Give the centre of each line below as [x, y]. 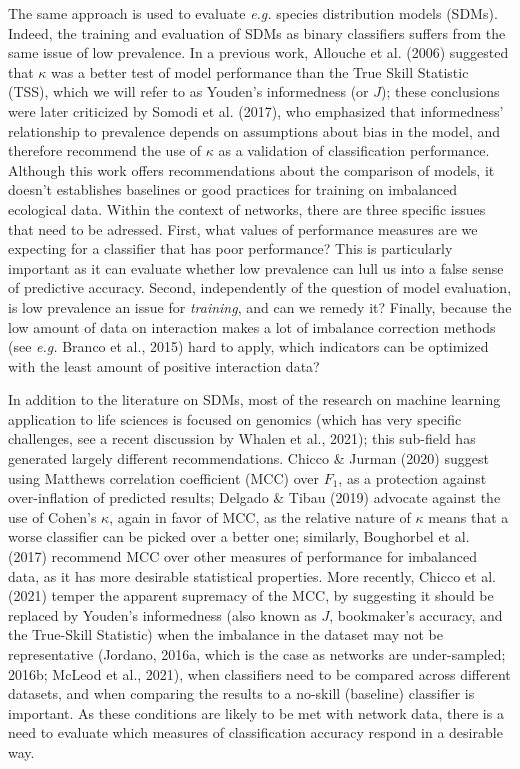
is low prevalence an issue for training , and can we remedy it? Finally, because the [260, 306]
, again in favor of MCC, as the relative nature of [260, 516]
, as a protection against [412, 477]
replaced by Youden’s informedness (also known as [162, 614]
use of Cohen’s [52, 516]
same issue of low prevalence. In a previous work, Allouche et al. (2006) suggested [258, 52]
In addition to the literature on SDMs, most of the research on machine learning [254, 399]
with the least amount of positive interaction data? [164, 365]
